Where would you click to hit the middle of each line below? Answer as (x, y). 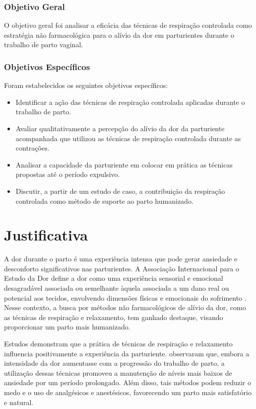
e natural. (19, 402)
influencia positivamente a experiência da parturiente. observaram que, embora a (127, 353)
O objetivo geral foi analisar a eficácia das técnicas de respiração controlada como (128, 25)
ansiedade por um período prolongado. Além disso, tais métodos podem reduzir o (128, 382)
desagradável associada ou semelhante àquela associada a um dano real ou (117, 288)
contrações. (32, 148)
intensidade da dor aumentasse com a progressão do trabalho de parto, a (114, 363)
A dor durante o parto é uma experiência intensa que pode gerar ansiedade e (121, 259)
